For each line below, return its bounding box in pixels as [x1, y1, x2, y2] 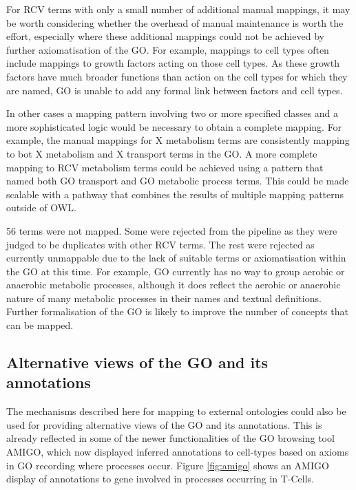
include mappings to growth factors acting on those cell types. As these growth [6, 56, 339, 70]
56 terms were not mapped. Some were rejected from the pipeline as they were [6, 223, 337, 237]
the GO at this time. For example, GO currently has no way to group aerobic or [6, 264, 345, 278]
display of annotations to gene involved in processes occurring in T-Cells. [6, 471, 315, 486]
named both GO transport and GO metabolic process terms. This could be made [6, 173, 349, 188]
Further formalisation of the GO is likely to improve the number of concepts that [6, 304, 348, 319]
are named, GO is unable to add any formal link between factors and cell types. [6, 83, 343, 97]
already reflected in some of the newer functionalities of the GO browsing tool [6, 431, 335, 445]
